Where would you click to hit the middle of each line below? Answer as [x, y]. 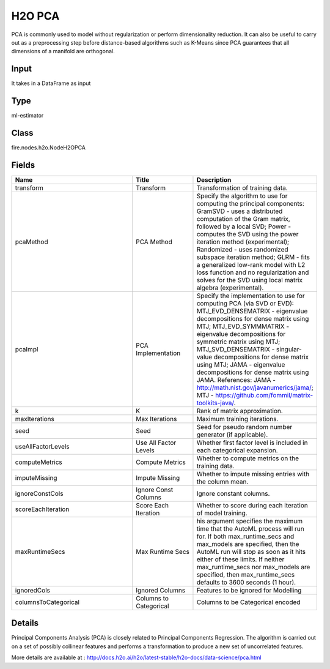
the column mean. [222, 482]
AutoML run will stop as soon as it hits [251, 551]
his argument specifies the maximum [249, 521]
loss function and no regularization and [253, 272]
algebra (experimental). [230, 288]
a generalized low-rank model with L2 [251, 264]
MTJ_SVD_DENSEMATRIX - [236, 349]
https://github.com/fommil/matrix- [264, 395]
